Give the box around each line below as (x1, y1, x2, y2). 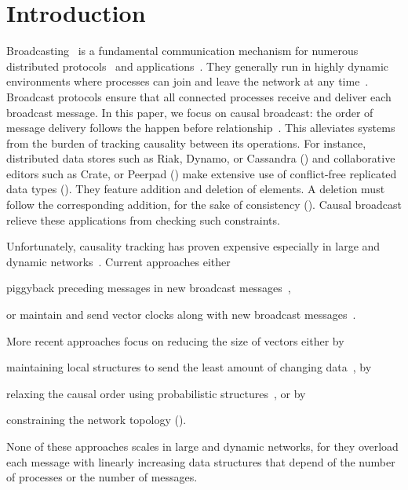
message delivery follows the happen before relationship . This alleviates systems (6, 119, 395, 136)
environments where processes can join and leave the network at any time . (6, 73, 369, 90)
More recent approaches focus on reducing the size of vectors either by (6, 332, 344, 349)
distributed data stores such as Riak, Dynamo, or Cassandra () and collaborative (6, 150, 395, 166)
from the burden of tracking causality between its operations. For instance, (6, 134, 366, 151)
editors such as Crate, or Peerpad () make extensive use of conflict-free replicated (6, 165, 397, 181)
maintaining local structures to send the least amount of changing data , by (6, 359, 372, 375)
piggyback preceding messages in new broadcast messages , (6, 280, 291, 296)
